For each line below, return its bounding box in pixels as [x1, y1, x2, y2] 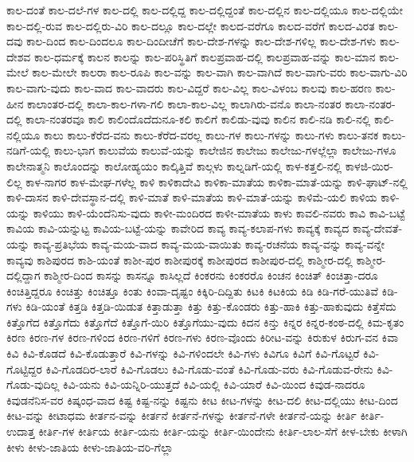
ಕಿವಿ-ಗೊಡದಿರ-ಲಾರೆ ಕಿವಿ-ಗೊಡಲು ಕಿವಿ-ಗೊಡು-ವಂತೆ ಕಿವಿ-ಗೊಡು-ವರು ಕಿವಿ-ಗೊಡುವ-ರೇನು [45, 360, 373, 377]
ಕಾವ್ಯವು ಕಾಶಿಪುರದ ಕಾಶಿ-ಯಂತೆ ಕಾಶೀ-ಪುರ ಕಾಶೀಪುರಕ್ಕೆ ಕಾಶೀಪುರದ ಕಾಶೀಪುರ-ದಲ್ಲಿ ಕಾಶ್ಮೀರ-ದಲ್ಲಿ [6, 251, 353, 268]
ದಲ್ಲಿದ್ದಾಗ [6, 267, 41, 284]
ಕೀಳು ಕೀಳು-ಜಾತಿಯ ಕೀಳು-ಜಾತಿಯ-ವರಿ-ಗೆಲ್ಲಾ [6, 438, 174, 455]
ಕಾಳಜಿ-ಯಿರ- [345, 157, 393, 174]
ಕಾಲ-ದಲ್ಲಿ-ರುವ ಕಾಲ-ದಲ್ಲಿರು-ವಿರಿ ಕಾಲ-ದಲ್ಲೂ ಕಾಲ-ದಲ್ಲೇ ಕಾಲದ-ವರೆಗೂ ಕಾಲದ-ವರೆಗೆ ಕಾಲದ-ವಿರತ [6, 17, 375, 33]
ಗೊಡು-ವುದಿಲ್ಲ [6, 376, 60, 393]
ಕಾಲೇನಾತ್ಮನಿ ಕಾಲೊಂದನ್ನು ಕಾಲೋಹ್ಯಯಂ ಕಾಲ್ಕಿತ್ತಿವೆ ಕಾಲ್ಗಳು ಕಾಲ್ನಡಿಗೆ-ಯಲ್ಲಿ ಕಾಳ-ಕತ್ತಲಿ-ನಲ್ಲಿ [6, 157, 342, 174]
